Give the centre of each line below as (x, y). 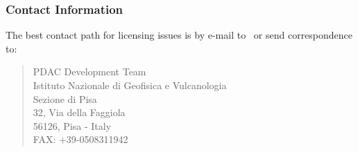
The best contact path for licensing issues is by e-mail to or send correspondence (179, 35)
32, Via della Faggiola (79, 112)
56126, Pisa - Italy (72, 125)
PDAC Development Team (89, 72)
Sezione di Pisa (65, 98)
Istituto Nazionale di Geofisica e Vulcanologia (130, 85)
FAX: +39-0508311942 (80, 139)
